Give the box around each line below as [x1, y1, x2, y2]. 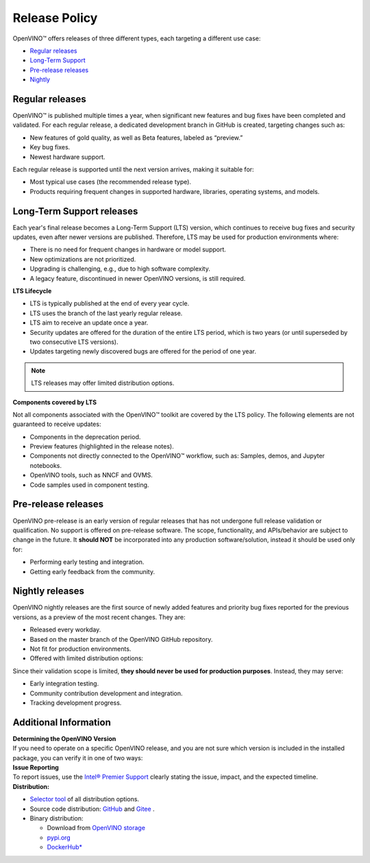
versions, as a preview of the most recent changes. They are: [12, 613, 186, 621]
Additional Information [12, 716, 111, 728]
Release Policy [12, 10, 98, 25]
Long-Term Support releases [12, 205, 138, 217]
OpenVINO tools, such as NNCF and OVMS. [29, 471, 153, 479]
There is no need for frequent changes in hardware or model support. [29, 245, 226, 253]
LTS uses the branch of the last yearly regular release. [29, 309, 183, 317]
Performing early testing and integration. [29, 558, 145, 566]
